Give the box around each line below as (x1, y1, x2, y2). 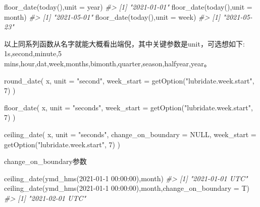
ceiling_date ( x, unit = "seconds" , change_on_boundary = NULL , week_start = (4, 129, 256, 139)
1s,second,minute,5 (4, 48, 62, 59)
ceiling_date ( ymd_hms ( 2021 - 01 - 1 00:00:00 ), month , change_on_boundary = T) (4, 183, 249, 193)
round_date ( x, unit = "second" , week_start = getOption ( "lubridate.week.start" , (4, 75, 254, 86)
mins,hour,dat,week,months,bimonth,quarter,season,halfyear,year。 (4, 58, 211, 68)
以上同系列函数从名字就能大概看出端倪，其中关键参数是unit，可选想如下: (4, 38, 245, 49)
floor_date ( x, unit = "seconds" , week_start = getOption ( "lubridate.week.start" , (4, 102, 253, 112)
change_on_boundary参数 (4, 156, 87, 167)
